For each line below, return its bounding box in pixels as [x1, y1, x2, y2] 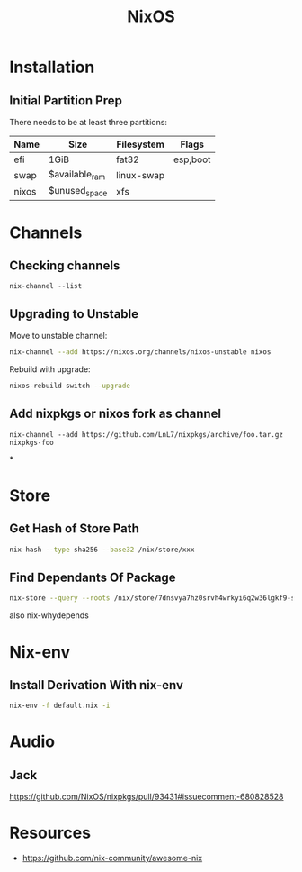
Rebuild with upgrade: [9, 364, 92, 375]
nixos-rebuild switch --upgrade [9, 381, 130, 391]
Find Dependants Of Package [9, 570, 177, 586]
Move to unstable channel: [9, 331, 108, 341]
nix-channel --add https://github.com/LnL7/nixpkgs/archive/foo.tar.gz [9, 430, 283, 439]
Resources [9, 822, 92, 843]
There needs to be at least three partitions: [9, 117, 168, 127]
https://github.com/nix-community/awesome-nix [22, 853, 203, 864]
